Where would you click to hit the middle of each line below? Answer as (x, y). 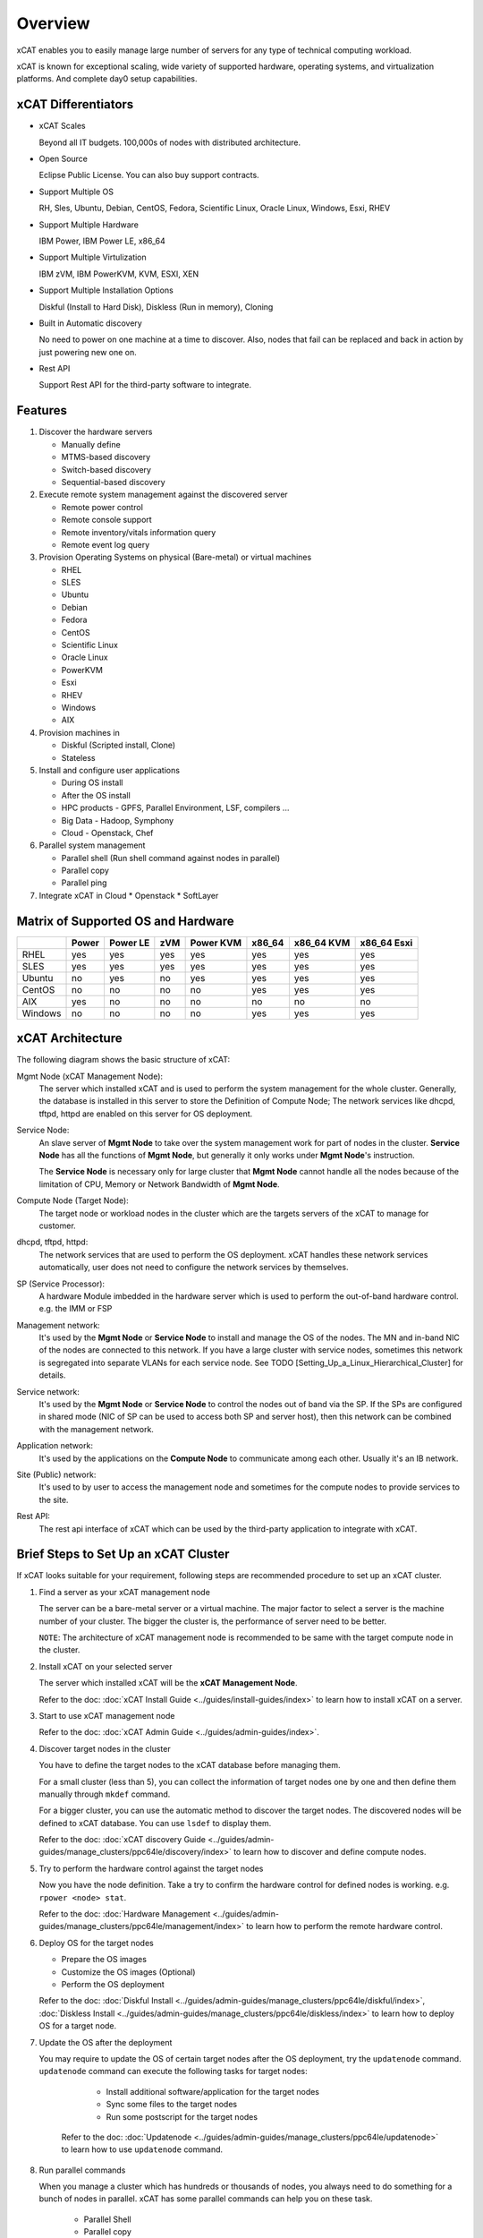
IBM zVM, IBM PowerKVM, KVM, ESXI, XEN (119, 274)
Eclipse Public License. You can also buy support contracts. (149, 175)
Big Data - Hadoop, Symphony (118, 820)
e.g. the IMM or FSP (76, 1309)
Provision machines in (79, 732)
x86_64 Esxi (386, 943)
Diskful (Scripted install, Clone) (119, 745)
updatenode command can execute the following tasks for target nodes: (173, 2071)
